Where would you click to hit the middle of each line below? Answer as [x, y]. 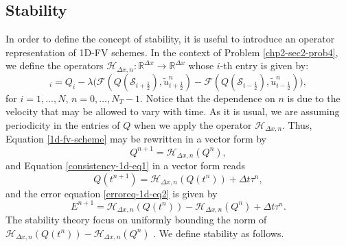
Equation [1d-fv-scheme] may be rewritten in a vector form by [136, 139]
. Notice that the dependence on [208, 98]
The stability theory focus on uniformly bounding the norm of [136, 220]
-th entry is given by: [264, 65]
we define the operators [55, 65]
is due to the [314, 98]
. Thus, [297, 125]
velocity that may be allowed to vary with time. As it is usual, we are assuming [173, 111]
